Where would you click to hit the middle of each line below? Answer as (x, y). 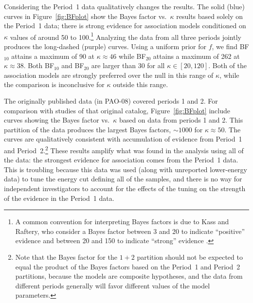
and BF (73, 65)
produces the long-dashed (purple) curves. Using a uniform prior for (105, 46)
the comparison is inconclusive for (54, 84)
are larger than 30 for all (128, 65)
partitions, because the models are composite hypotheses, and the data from (129, 276)
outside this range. (141, 84)
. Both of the (227, 65)
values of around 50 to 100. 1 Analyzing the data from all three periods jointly (126, 36)
